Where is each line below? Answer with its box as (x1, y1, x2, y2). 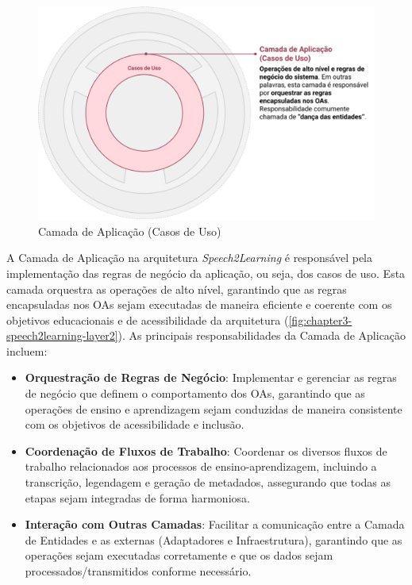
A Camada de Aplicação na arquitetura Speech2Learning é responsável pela (6, 249, 372, 266)
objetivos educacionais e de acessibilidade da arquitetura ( (6, 311, 289, 328)
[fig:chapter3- (288, 311, 352, 328)
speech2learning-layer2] (6, 327, 118, 344)
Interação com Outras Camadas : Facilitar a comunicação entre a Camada (25, 516, 405, 533)
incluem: (6, 342, 48, 359)
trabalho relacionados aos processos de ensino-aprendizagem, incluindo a (25, 458, 377, 475)
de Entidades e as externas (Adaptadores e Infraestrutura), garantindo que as (25, 531, 402, 548)
